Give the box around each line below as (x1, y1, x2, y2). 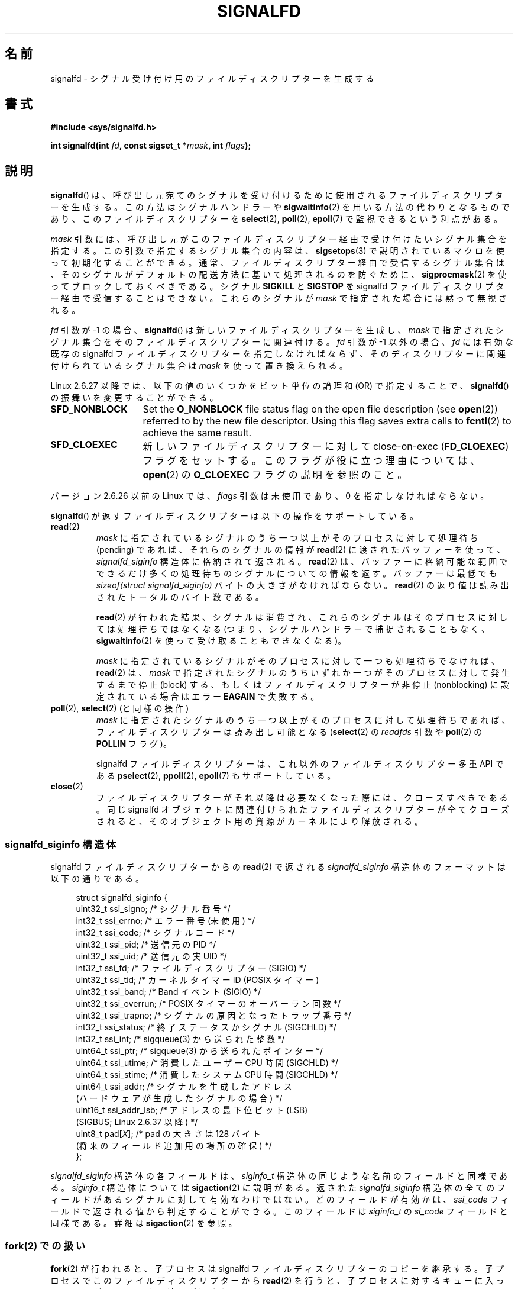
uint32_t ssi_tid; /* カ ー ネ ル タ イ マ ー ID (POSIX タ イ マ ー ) (76, 975, 319, 985)
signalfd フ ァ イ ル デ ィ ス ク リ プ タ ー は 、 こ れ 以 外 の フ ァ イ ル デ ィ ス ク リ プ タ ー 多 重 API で (96, 759, 504, 769)
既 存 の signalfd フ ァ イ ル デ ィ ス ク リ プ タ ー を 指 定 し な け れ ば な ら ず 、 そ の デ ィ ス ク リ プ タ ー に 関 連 (50, 349, 506, 359)
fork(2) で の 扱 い (5, 1240, 86, 1252)
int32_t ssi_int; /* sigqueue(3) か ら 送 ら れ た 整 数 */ (76, 1034, 285, 1045)
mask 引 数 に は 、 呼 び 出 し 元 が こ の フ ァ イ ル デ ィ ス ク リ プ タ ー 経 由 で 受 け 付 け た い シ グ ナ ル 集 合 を (50, 234, 507, 244)
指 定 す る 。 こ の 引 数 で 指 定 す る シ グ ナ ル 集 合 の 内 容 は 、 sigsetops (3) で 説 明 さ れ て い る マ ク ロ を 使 (50, 246, 504, 256)
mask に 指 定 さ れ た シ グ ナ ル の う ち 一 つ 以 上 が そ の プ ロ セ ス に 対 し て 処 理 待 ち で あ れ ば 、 (96, 715, 510, 726)
